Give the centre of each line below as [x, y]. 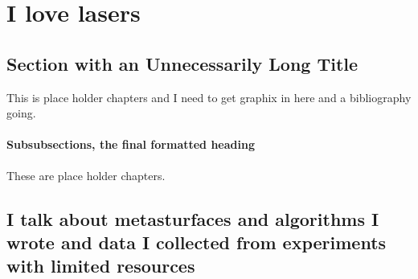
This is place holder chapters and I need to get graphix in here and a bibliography [209, 97]
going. [21, 113]
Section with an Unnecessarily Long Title [182, 63]
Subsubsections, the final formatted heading [131, 144]
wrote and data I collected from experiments [197, 242]
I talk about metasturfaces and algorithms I [193, 218]
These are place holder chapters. [86, 175]
